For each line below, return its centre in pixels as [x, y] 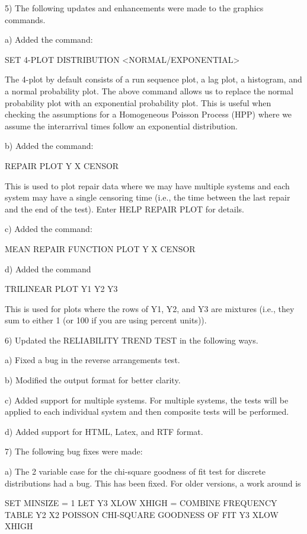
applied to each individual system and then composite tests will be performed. [147, 411]
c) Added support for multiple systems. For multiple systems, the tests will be [147, 400]
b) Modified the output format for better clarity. [93, 380]
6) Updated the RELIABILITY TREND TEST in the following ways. [132, 340]
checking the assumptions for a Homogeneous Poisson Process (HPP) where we [148, 114]
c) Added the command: [49, 229]
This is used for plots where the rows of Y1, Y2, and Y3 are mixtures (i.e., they [150, 308]
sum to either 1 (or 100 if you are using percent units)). [106, 320]
